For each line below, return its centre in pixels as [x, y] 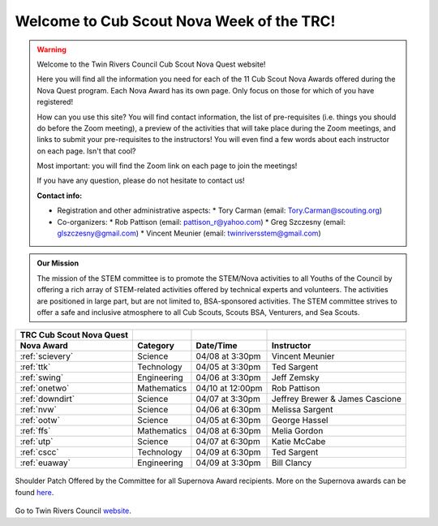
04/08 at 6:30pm [228, 431]
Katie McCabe [298, 442]
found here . [34, 492]
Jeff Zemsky [295, 377]
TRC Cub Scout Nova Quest [74, 335]
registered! [55, 102]
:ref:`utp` [36, 442]
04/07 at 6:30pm [228, 442]
